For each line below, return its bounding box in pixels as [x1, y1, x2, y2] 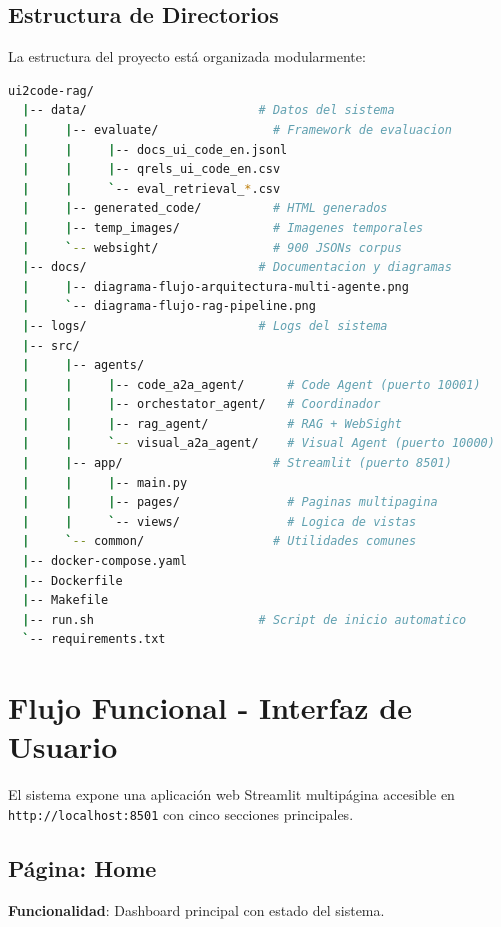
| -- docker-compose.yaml [22, 554, 188, 569]
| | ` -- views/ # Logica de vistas [22, 514, 417, 529]
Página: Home [8, 852, 157, 883]
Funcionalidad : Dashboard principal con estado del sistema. [8, 899, 385, 920]
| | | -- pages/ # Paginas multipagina [22, 495, 438, 510]
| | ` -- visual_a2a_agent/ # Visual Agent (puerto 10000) [22, 436, 495, 451]
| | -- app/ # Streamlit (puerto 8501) [22, 456, 452, 471]
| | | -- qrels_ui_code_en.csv [22, 162, 281, 177]
